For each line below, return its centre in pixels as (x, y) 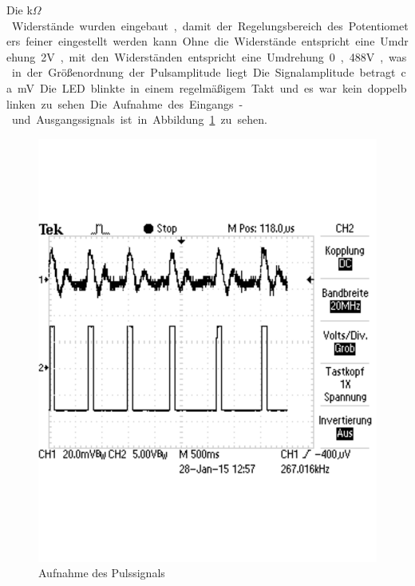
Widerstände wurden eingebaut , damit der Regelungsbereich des (177, 25)
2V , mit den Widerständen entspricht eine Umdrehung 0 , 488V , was (224, 56)
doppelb (387, 87)
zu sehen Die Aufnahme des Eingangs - (142, 103)
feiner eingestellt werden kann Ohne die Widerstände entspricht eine (200, 41)
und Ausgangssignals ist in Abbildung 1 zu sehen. (139, 119)
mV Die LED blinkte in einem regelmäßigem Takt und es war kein (190, 87)
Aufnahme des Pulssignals (102, 573)
